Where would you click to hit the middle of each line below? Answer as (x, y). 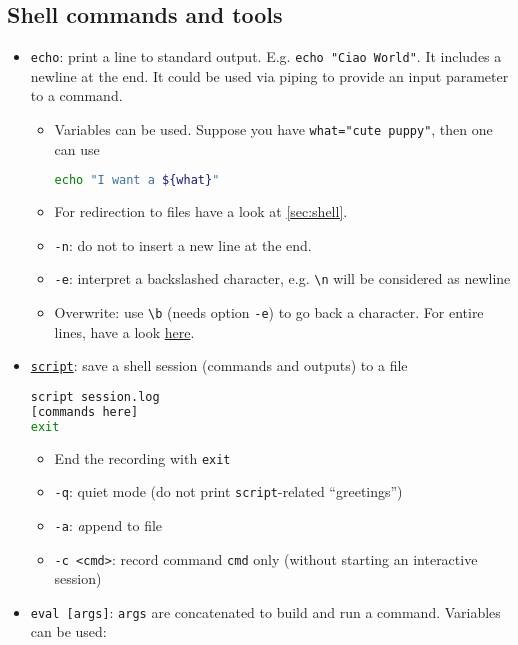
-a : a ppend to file (108, 524)
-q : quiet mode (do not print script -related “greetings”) (228, 491)
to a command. (76, 95)
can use (77, 148)
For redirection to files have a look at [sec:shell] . (201, 211)
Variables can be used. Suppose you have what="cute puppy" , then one (273, 129)
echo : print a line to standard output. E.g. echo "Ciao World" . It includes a (266, 56)
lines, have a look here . (124, 331)
